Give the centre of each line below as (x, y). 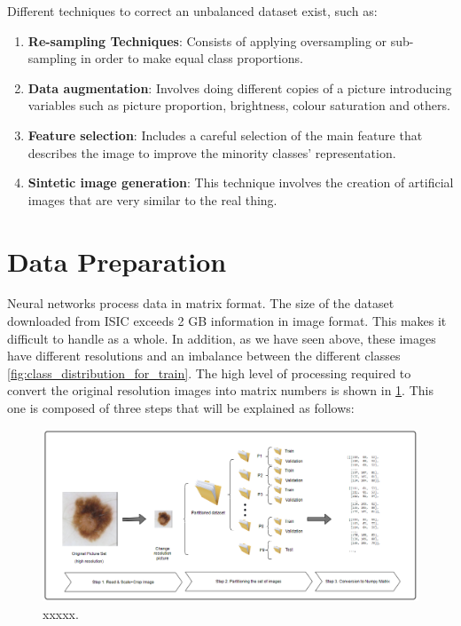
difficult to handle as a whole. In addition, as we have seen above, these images (222, 338)
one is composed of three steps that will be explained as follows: (181, 408)
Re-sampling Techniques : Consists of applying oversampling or (207, 40)
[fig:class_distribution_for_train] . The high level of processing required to (209, 372)
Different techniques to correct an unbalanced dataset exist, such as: (192, 11)
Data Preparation (117, 261)
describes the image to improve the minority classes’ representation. (212, 152)
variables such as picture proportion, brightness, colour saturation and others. (239, 105)
